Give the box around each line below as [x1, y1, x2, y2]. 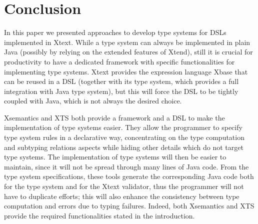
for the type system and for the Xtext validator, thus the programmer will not [4, 181, 244, 191]
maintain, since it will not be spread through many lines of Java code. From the [4, 161, 249, 171]
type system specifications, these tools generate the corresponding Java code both [4, 171, 254, 181]
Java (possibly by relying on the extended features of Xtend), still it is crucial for [4, 46, 253, 57]
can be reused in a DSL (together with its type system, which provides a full [4, 76, 239, 86]
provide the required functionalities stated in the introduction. [4, 210, 195, 220]
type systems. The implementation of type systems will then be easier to [4, 151, 226, 162]
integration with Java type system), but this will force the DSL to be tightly [4, 85, 238, 96]
